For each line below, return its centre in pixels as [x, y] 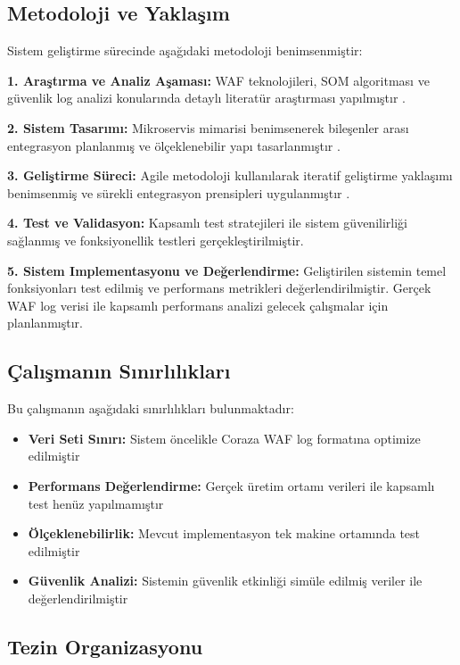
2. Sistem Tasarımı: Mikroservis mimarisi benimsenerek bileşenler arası [208, 127]
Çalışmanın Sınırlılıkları [119, 371]
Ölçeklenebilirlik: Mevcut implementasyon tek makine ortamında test [224, 533]
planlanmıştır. [45, 323]
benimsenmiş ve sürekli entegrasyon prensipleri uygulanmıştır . [179, 192]
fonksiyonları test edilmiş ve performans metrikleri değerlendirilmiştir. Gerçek [219, 288]
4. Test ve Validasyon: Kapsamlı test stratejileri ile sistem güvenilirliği [207, 223]
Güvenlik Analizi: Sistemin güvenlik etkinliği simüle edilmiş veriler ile [225, 581]
